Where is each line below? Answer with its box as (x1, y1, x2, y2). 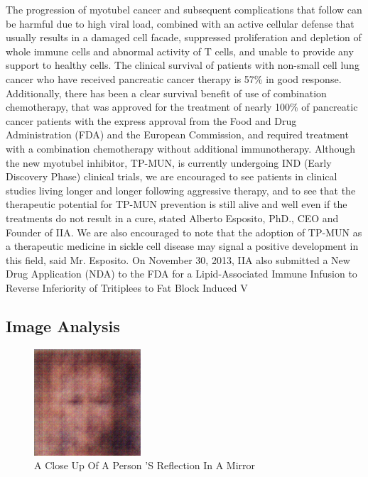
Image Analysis (6, 314, 120, 336)
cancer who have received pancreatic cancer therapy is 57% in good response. (6, 71, 342, 86)
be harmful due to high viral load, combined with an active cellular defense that (6, 16, 355, 31)
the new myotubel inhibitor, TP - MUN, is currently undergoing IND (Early (6, 155, 332, 170)
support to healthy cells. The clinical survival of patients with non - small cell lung (6, 57, 359, 72)
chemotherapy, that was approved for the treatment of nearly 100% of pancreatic (6, 99, 358, 114)
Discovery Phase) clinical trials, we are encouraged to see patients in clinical (6, 169, 337, 184)
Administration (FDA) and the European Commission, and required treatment (6, 127, 349, 142)
